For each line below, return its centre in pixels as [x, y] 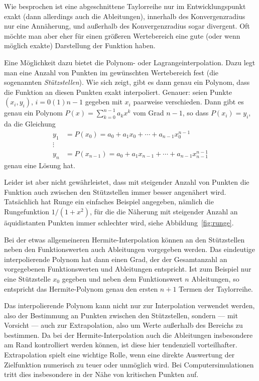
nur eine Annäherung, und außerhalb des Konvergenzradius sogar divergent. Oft [127, 26]
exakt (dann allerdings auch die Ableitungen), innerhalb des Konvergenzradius [125, 16]
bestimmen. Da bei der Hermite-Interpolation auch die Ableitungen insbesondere [128, 335]
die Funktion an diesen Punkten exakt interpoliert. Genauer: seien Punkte [118, 92]
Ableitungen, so [215, 278]
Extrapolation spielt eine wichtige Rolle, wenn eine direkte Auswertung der [119, 355]
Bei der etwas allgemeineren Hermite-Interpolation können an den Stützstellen [124, 239]
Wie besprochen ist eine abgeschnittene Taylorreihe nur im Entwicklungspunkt [125, 6]
